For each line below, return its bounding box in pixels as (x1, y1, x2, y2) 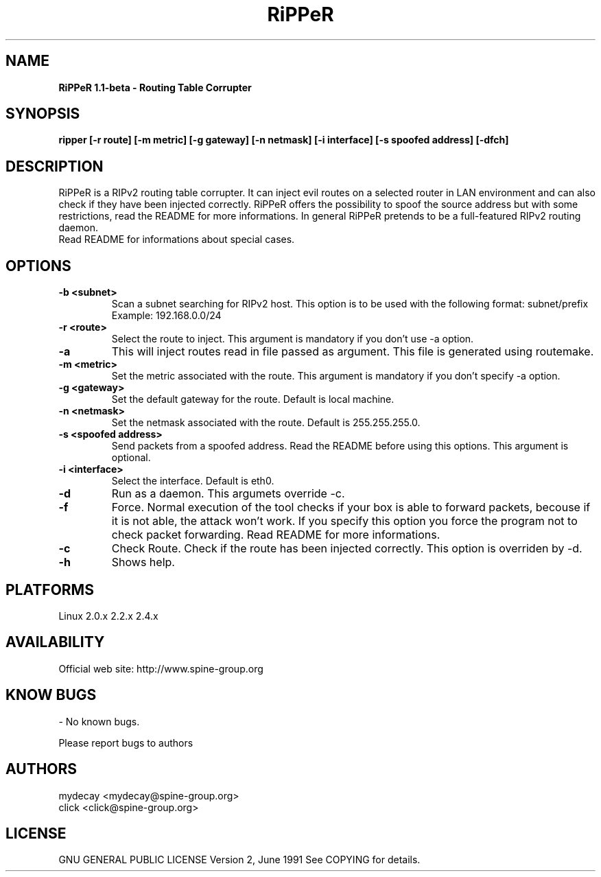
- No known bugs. (58, 715, 140, 727)
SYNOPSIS (5, 105, 80, 123)
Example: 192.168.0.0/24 (111, 309, 222, 322)
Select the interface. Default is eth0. (111, 475, 274, 487)
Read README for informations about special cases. (58, 233, 295, 246)
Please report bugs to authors (58, 736, 193, 749)
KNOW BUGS (5, 686, 97, 704)
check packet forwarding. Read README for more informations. (111, 528, 440, 542)
